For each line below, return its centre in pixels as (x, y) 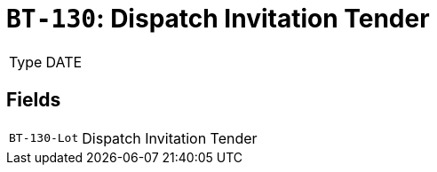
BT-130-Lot (44, 138)
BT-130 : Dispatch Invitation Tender (218, 19)
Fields (34, 100)
